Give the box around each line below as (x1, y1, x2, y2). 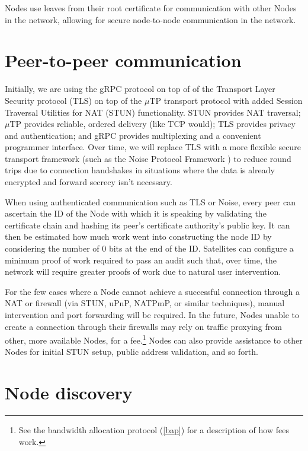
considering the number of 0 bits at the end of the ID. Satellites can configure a (5, 242, 294, 255)
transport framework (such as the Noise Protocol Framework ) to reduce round (5, 152, 291, 164)
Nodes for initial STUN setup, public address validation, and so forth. (5, 345, 258, 358)
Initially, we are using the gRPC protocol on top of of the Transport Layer (5, 82, 275, 95)
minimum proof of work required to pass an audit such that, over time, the (5, 253, 277, 266)
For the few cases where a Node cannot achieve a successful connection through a (5, 285, 300, 297)
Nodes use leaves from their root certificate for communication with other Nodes (5, 2, 297, 14)
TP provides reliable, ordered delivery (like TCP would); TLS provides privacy (9, 117, 296, 130)
